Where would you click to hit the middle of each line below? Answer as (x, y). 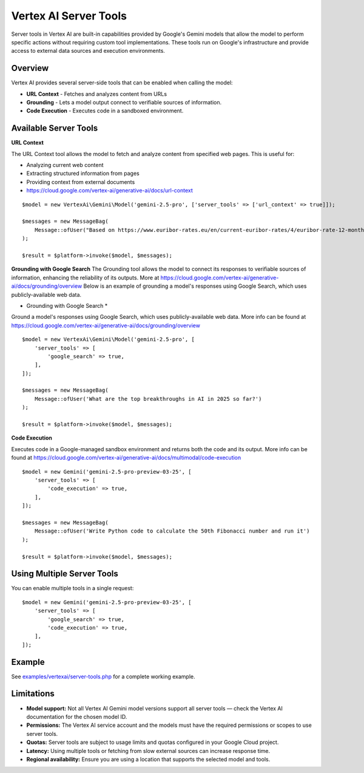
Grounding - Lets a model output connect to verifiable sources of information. (124, 103)
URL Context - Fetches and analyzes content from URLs (96, 94)
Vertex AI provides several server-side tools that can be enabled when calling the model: (122, 83)
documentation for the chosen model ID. (77, 717)
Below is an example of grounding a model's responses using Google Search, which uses (195, 286)
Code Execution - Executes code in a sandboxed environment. (105, 111)
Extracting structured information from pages (83, 174)
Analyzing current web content (65, 165)
